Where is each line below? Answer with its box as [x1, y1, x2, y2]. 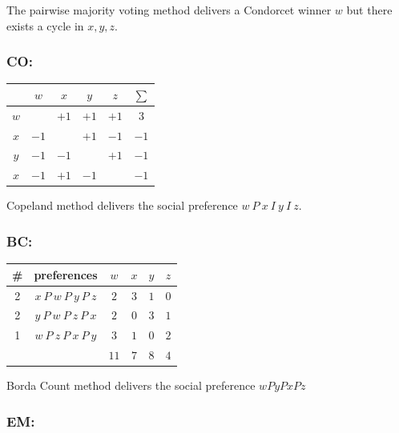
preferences [34, 266, 98, 283]
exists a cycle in [6, 17, 84, 34]
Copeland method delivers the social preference [6, 197, 238, 214]
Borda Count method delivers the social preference [6, 377, 256, 394]
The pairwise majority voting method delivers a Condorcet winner [6, 2, 332, 18]
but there [346, 2, 393, 18]
